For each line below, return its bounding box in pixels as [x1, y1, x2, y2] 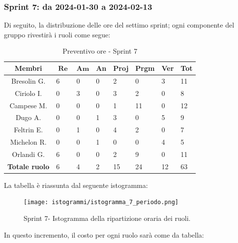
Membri [14, 63, 42, 73]
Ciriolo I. [15, 88, 42, 98]
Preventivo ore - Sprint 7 [62, 46, 138, 56]
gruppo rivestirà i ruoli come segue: [4, 29, 111, 39]
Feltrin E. [14, 124, 43, 135]
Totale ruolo [7, 161, 50, 171]
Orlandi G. [12, 149, 45, 159]
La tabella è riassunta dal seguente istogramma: [4, 180, 148, 190]
